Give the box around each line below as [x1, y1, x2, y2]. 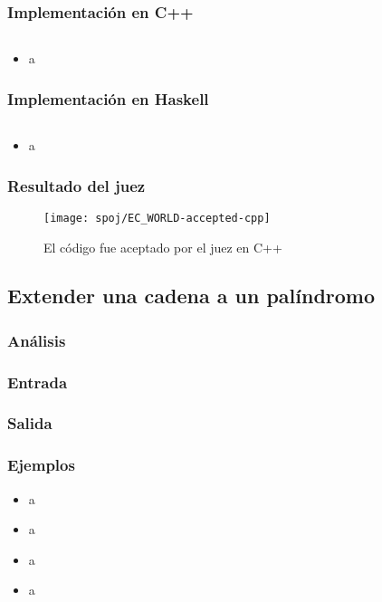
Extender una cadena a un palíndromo [7, 282, 376, 310]
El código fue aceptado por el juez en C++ [43, 237, 282, 256]
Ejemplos [7, 454, 75, 476]
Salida [7, 412, 53, 435]
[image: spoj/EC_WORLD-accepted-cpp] [43, 211, 271, 225]
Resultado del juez [7, 174, 146, 196]
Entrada [7, 370, 68, 393]
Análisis [7, 329, 66, 351]
